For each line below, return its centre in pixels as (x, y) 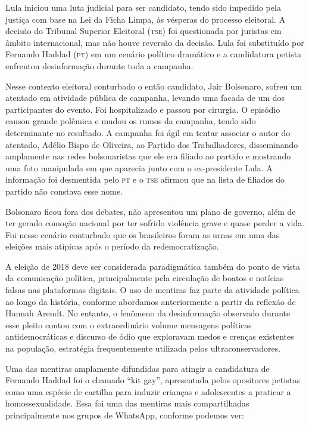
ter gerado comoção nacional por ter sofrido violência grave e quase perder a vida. (155, 223)
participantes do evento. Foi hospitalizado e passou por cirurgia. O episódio (143, 109)
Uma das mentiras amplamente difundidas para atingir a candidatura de (138, 368)
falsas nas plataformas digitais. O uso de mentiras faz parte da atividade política (152, 290)
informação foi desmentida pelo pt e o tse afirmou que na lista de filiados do (145, 179)
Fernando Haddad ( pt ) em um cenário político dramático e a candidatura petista (154, 54)
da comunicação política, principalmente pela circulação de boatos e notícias (145, 278)
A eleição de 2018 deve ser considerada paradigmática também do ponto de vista (153, 266)
